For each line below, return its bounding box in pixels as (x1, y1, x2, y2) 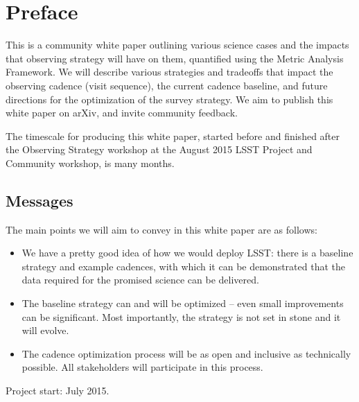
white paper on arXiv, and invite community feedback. (6, 105, 238, 120)
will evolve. (21, 323, 69, 338)
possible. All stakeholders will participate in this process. (21, 360, 263, 374)
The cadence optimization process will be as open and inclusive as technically (21, 346, 351, 360)
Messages (6, 189, 73, 211)
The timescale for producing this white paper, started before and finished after (6, 128, 340, 143)
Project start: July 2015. (6, 383, 110, 398)
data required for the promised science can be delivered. (21, 272, 259, 287)
